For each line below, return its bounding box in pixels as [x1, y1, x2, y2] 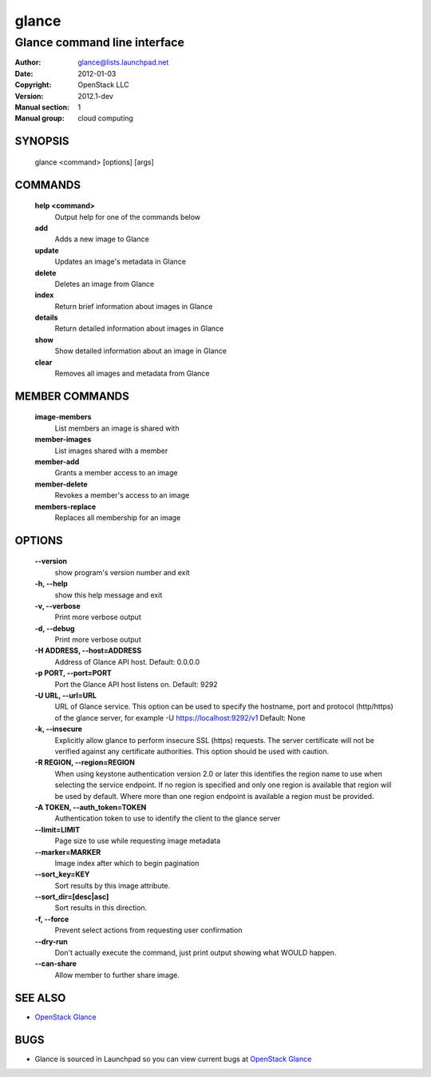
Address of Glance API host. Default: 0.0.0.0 [54, 657, 200, 666]
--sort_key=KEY [34, 869, 90, 879]
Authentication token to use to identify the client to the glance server [54, 813, 281, 823]
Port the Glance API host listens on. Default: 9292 [54, 679, 219, 689]
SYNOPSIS [14, 134, 69, 148]
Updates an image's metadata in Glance [54, 256, 187, 267]
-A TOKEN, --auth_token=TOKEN [34, 802, 147, 812]
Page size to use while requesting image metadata [54, 836, 221, 846]
